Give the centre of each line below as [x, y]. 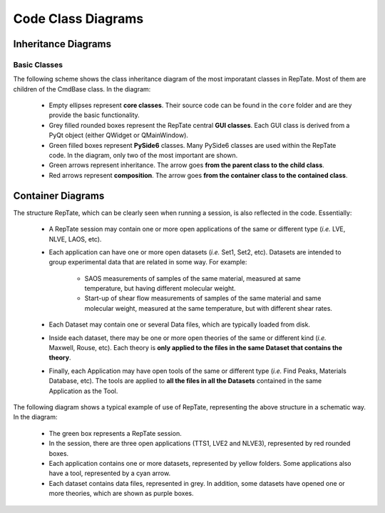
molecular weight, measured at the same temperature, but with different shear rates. [209, 308]
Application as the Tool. [83, 391]
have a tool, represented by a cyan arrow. [110, 473]
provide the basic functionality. [94, 115]
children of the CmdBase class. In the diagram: [82, 89]
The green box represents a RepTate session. [115, 433]
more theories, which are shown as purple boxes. [121, 494]
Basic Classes [38, 64]
